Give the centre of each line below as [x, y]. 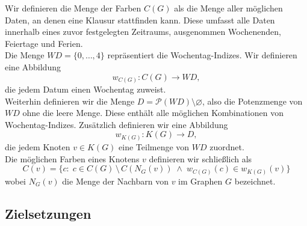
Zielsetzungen [48, 213]
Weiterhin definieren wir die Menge [70, 101]
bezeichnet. [255, 181]
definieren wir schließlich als [200, 158]
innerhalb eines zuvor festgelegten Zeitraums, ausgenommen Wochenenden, [143, 32]
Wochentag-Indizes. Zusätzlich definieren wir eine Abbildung [116, 124]
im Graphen [200, 181]
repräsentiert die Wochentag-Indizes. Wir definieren [202, 55]
